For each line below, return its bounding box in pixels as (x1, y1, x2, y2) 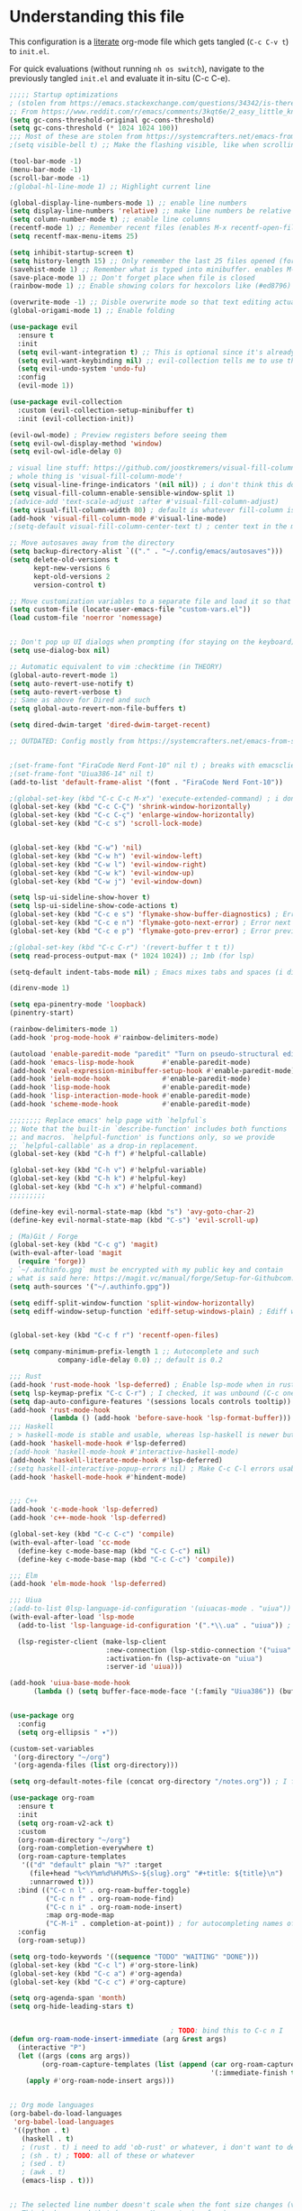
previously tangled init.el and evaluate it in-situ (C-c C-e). (9, 72, 231, 83)
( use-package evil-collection (9, 398, 123, 407)
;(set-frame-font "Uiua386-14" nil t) (9, 769, 155, 778)
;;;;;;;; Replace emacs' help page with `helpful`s (9, 1115, 207, 1124)
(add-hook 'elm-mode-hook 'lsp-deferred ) (9, 1580, 167, 1589)
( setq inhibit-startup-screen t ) (9, 248, 135, 257)
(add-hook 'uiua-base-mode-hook (9, 1679, 130, 1688)
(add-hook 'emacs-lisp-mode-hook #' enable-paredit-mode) (9, 1058, 252, 1067)
